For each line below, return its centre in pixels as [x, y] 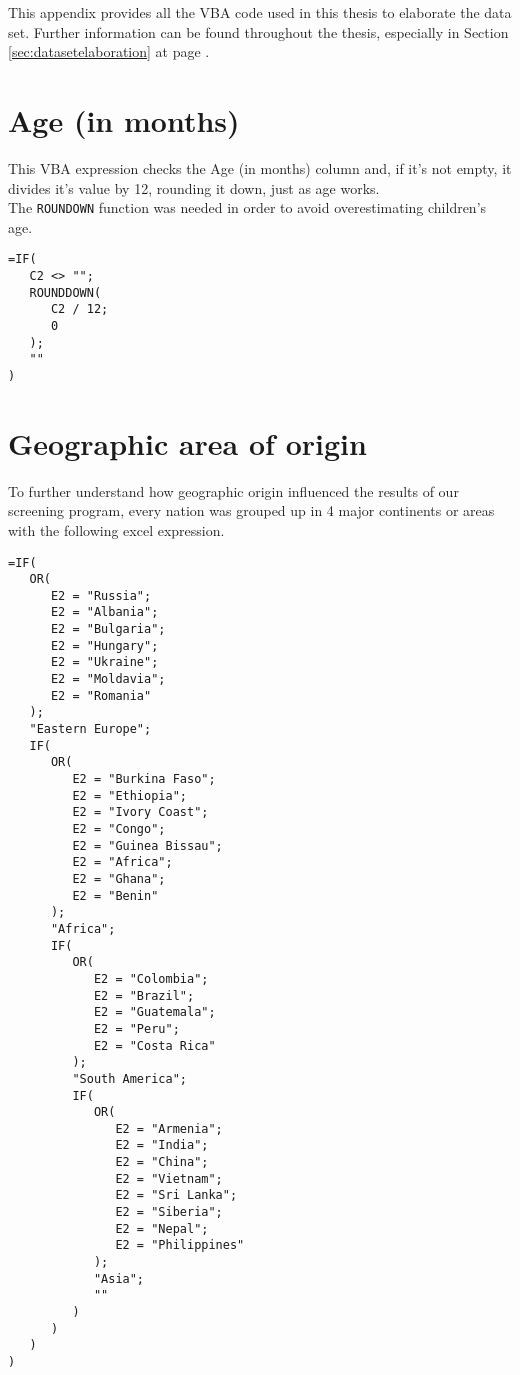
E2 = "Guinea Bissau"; [147, 845]
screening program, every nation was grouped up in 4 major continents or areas [251, 510]
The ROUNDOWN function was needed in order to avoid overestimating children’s [247, 207]
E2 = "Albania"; [104, 612]
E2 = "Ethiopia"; [129, 795]
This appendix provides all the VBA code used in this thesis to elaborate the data [260, 12]
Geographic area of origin [187, 442]
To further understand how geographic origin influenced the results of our [233, 490]
